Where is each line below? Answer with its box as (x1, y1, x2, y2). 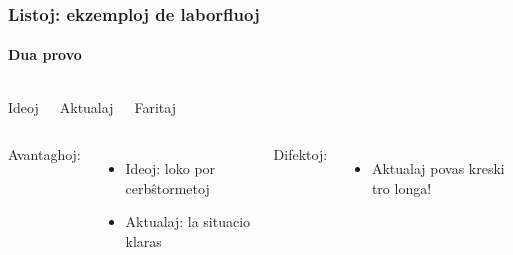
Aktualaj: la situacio (125, 211, 251, 232)
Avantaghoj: (8, 144, 81, 165)
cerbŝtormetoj (125, 177, 210, 198)
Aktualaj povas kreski (371, 158, 505, 179)
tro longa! (371, 177, 432, 198)
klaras (125, 231, 162, 252)
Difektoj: (273, 144, 328, 165)
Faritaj (134, 96, 176, 117)
